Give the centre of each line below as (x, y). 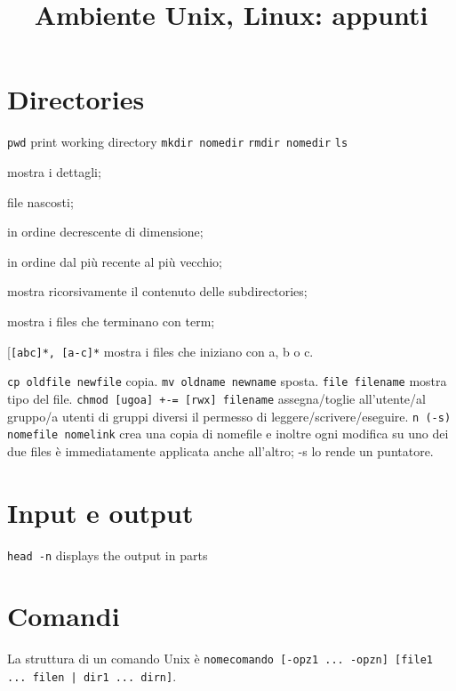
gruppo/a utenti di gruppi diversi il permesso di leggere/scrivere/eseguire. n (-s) (229, 416)
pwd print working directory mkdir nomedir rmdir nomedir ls (178, 142)
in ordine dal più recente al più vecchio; (115, 261)
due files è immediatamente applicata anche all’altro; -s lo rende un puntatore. (220, 450)
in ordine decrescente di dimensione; (105, 232)
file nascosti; (40, 201)
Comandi (64, 616)
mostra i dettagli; (54, 171)
